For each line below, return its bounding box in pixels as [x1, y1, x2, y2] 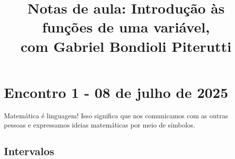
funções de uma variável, [42, 17, 210, 37]
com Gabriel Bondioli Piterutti [20, 36, 232, 56]
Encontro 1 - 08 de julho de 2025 [4, 82, 228, 102]
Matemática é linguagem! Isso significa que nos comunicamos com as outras [4, 110, 228, 120]
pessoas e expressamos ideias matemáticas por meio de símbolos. [4, 120, 195, 130]
